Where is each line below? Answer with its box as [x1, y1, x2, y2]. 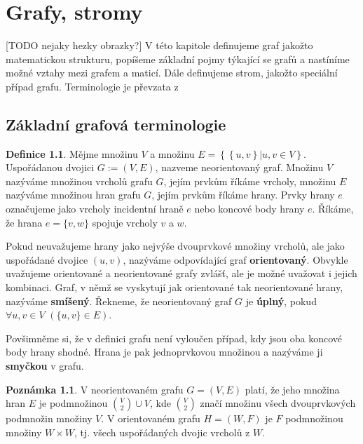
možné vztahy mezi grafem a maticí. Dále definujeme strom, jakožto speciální [6, 65, 338, 80]
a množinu [150, 146, 195, 161]
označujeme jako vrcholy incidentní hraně [6, 201, 184, 216]
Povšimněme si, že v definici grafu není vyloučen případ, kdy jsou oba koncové [6, 330, 343, 345]
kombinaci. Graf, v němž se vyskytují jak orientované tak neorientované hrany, [6, 280, 343, 295]
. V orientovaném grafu [101, 411, 200, 426]
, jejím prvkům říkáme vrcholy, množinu [163, 173, 336, 188]
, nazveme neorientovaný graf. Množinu [155, 160, 324, 175]
